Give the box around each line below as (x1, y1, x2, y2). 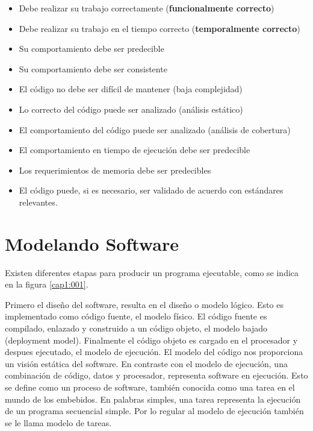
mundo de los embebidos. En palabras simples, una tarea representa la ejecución (5, 392, 301, 405)
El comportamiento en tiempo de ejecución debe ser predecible (19, 143, 250, 156)
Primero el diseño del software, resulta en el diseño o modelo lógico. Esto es (5, 298, 284, 310)
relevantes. (19, 195, 58, 208)
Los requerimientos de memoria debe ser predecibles (19, 163, 211, 176)
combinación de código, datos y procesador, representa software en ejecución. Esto (5, 369, 308, 382)
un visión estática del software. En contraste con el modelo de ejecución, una (5, 357, 288, 370)
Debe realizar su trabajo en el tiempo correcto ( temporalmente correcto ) (19, 22, 300, 34)
